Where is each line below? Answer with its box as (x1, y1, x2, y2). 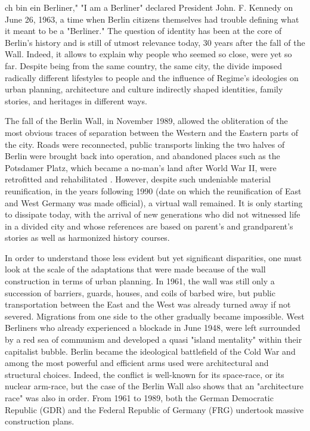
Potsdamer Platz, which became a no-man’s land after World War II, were (5, 161, 277, 173)
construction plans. (5, 415, 75, 427)
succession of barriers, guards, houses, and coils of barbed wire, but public (5, 286, 275, 299)
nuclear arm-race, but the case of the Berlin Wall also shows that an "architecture (5, 380, 303, 392)
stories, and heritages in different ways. (5, 94, 147, 107)
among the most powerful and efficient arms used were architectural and (5, 356, 269, 369)
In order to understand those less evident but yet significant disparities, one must (5, 251, 302, 263)
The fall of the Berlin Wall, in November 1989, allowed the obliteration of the (5, 114, 288, 127)
